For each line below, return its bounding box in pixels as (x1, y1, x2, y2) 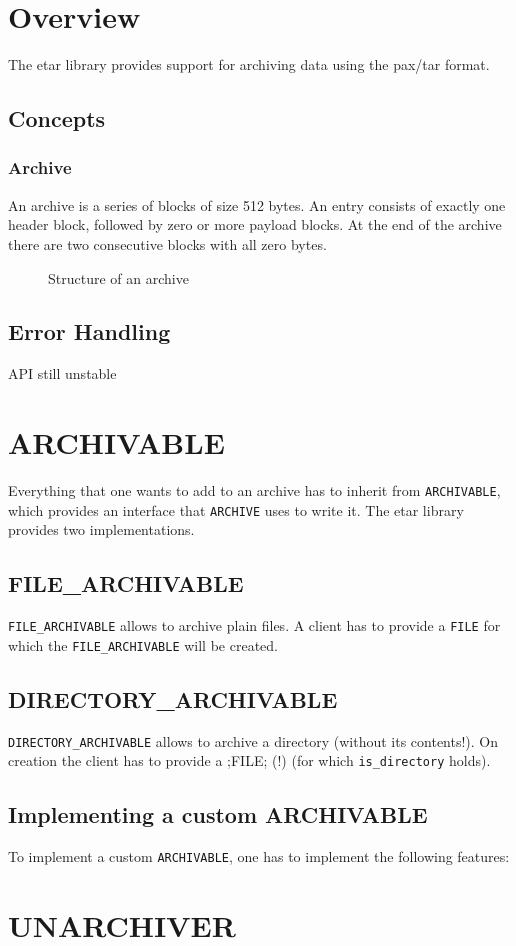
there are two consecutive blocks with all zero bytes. (8, 233, 327, 254)
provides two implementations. (8, 519, 195, 540)
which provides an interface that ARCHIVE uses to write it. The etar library (8, 499, 464, 520)
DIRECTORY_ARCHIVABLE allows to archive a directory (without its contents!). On (8, 730, 499, 751)
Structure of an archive (48, 267, 189, 288)
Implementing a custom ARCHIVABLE (8, 799, 428, 830)
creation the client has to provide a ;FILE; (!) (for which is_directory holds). (8, 750, 491, 771)
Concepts (8, 103, 106, 134)
